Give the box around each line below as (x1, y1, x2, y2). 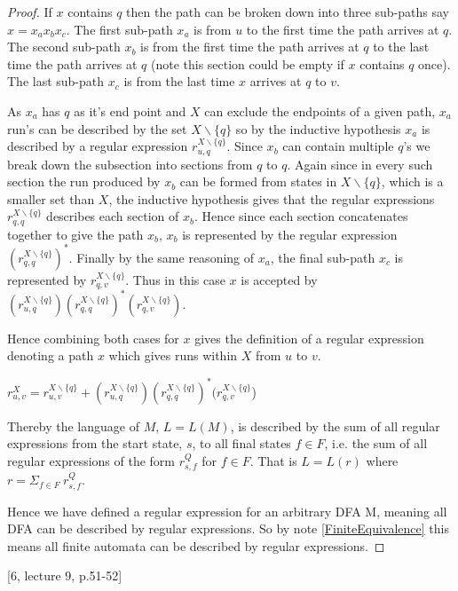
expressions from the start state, (7, 434, 183, 453)
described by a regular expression (7, 137, 188, 155)
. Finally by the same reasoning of (68, 248, 255, 266)
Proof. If (7, 3, 52, 20)
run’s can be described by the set (7, 119, 187, 138)
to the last (373, 37, 430, 56)
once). (418, 54, 451, 73)
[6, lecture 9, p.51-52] (7, 566, 122, 585)
